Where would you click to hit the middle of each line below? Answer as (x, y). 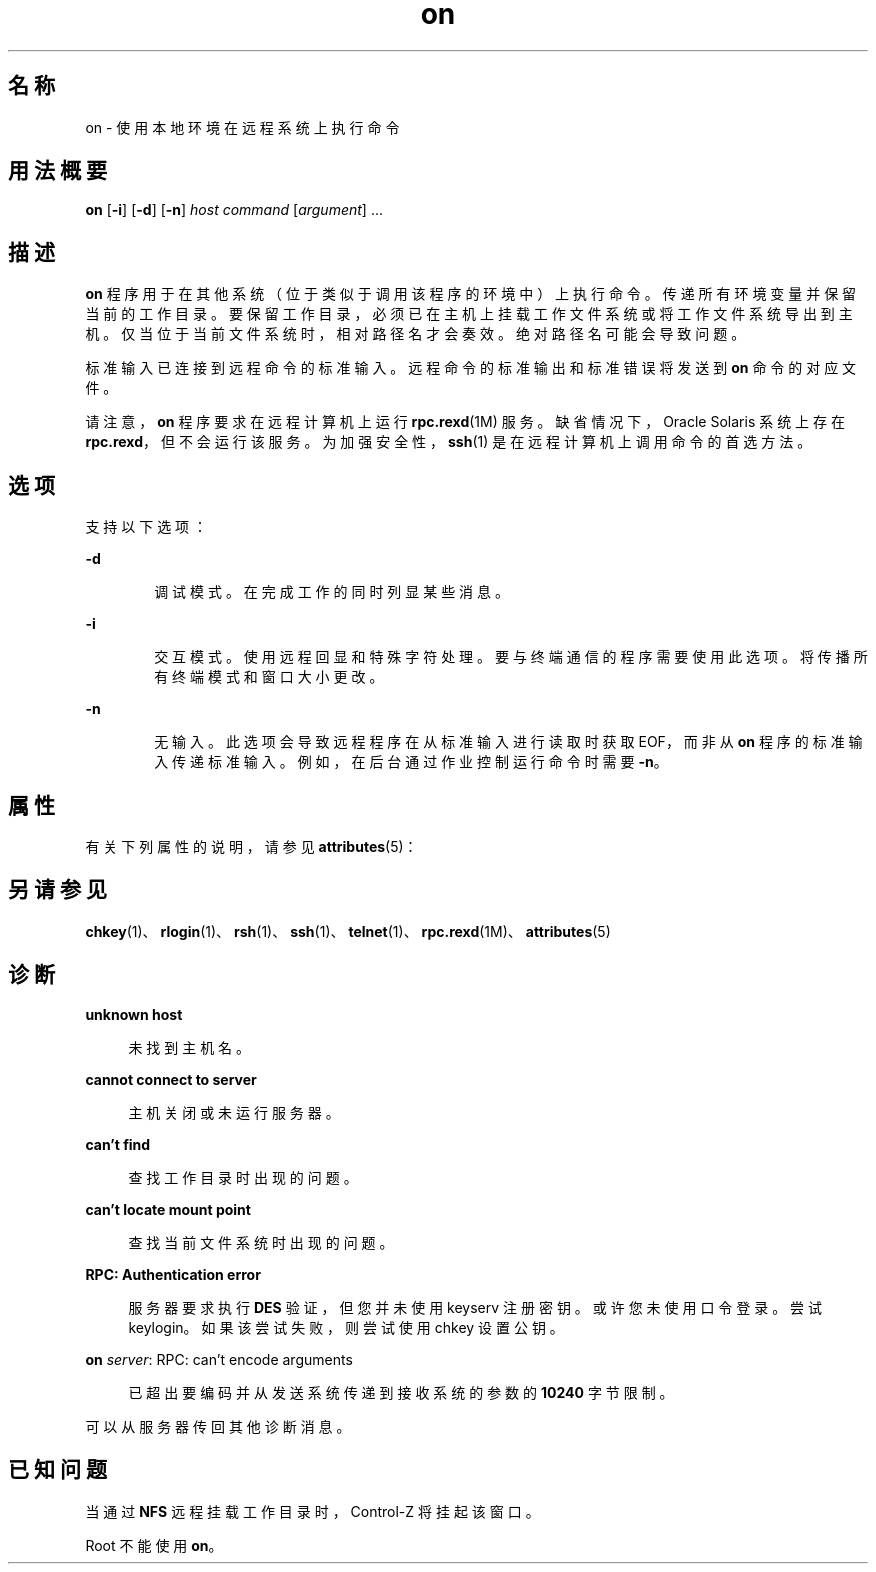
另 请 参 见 (57, 890)
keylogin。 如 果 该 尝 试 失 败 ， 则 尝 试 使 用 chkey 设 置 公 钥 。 (346, 1327)
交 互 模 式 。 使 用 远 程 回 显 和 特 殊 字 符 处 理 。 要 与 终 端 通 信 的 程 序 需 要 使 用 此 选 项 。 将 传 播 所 (511, 657)
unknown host (134, 1014)
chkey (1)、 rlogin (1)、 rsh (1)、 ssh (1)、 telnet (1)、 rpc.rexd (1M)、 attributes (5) (348, 931)
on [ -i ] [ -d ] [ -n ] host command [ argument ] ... (234, 210)
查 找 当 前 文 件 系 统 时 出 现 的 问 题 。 (261, 1242)
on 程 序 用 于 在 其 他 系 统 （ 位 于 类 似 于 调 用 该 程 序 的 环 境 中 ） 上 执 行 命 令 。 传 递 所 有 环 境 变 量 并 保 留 (471, 294)
